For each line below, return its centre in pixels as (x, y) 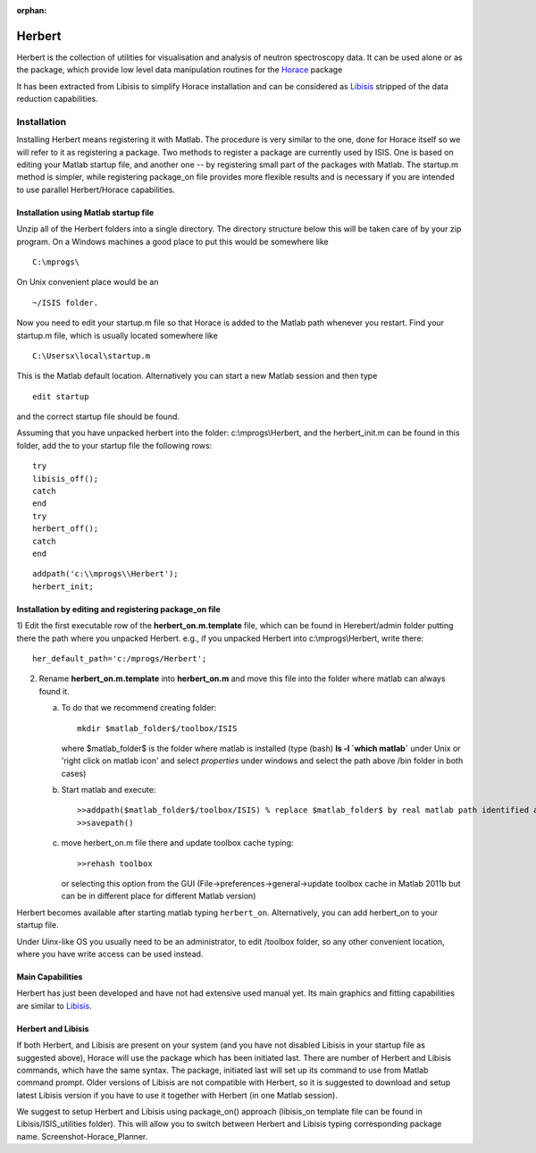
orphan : (32, 10)
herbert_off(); (66, 529)
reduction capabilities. (57, 99)
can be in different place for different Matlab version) (159, 896)
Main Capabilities (50, 976)
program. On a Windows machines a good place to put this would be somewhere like (173, 241)
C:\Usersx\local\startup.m (92, 356)
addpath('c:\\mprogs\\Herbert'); (105, 574)
